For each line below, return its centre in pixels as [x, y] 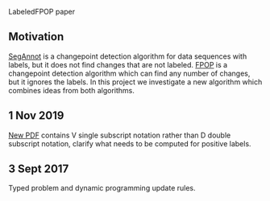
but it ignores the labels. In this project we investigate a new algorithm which [135, 82]
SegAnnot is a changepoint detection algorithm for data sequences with [128, 56]
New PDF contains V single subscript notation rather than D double [120, 135]
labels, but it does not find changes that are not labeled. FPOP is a [118, 64]
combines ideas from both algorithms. [71, 90]
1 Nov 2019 [36, 116]
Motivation [36, 37]
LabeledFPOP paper [42, 12]
